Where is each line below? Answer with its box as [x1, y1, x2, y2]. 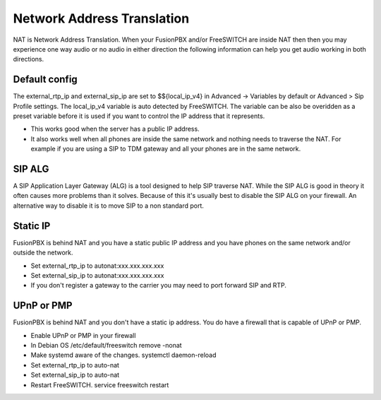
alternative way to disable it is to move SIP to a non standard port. [13, 201, 205, 210]
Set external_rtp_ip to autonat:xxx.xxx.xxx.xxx [30, 261, 164, 270]
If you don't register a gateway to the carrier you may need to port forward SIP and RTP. [30, 281, 287, 290]
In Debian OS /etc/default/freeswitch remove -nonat [30, 341, 183, 350]
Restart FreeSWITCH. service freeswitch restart [30, 380, 169, 389]
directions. [13, 55, 44, 64]
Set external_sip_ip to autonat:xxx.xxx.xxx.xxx [30, 271, 164, 279]
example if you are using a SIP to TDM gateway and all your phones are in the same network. [30, 145, 301, 153]
